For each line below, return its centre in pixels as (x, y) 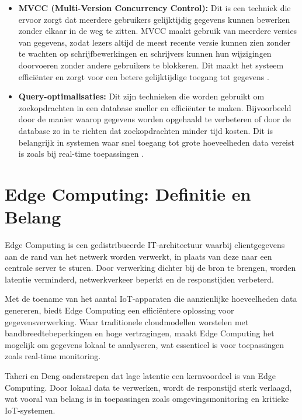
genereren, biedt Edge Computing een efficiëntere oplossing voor (119, 310)
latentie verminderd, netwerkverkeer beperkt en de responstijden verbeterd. (139, 279)
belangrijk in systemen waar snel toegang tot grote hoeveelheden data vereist (156, 142)
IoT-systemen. (30, 410)
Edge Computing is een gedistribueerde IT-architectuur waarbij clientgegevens (145, 245)
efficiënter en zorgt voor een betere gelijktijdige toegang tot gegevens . (144, 76)
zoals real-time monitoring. (53, 356)
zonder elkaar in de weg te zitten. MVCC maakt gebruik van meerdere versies (158, 31)
